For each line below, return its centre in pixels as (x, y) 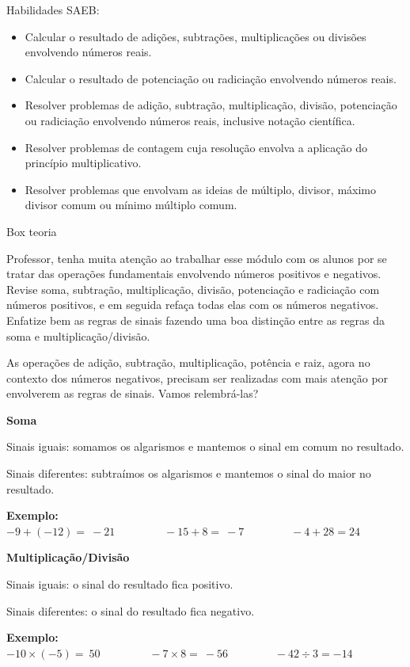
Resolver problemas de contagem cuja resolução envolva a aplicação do (196, 147)
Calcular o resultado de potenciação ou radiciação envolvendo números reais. (211, 78)
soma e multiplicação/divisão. (78, 335)
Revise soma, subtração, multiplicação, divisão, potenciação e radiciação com (193, 289)
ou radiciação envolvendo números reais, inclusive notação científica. (190, 120)
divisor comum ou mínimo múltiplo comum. (131, 205)
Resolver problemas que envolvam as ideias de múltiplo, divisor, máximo (201, 189)
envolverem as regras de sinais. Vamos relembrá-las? (133, 393)
